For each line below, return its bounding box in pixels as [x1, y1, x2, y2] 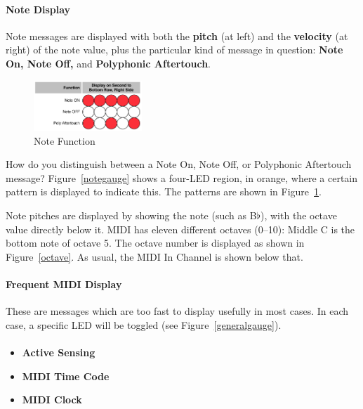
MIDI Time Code [22, 368, 110, 383]
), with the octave [260, 208, 337, 222]
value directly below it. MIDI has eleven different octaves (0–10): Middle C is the [6, 221, 355, 236]
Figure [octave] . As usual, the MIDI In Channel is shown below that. [6, 249, 303, 264]
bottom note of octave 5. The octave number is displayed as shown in [6, 235, 305, 250]
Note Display [6, 1, 71, 16]
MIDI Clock [22, 392, 82, 407]
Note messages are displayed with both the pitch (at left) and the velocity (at [6, 28, 348, 43]
